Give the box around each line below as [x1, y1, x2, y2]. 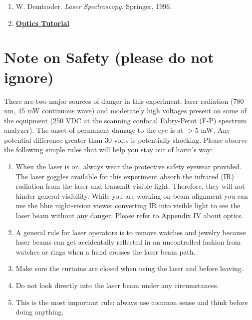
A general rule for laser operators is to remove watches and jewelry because [15, 227, 246, 237]
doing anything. [15, 307, 64, 317]
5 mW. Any [195, 125, 231, 135]
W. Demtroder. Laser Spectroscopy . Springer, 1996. [15, 1, 172, 11]
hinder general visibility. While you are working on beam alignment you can [15, 190, 248, 201]
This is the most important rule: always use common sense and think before [15, 297, 248, 307]
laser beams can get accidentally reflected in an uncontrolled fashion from [15, 237, 241, 247]
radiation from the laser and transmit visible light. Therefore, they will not [15, 181, 245, 191]
